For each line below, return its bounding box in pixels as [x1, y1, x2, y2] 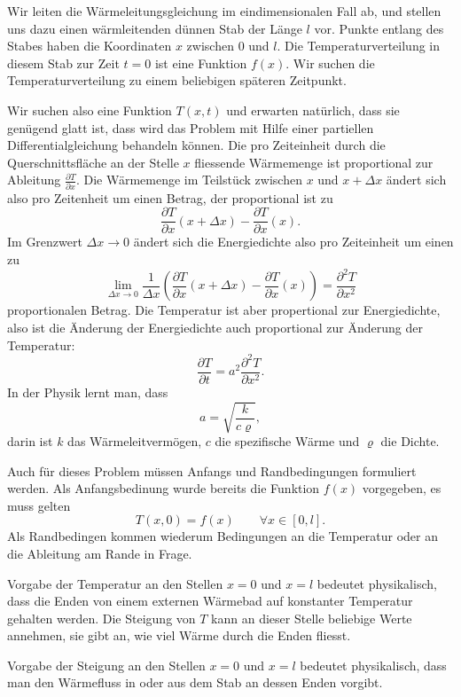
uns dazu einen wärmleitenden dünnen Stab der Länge [7, 19, 302, 37]
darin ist [7, 431, 53, 450]
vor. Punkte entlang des [314, 19, 444, 37]
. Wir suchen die [285, 53, 375, 72]
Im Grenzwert [7, 232, 82, 251]
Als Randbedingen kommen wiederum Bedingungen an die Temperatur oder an [7, 527, 438, 545]
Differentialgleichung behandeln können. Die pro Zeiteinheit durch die [7, 136, 386, 154]
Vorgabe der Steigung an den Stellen [7, 655, 206, 674]
